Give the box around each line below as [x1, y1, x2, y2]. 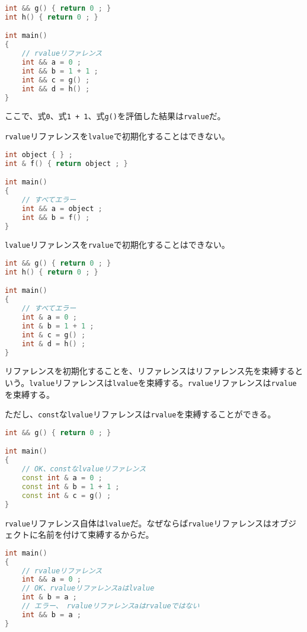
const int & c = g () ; [21, 491, 111, 500]
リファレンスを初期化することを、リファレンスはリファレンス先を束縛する [5, 365, 295, 377]
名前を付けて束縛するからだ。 [37, 528, 154, 541]
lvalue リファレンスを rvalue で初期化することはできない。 [5, 238, 230, 251]
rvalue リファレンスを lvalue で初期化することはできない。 [5, 130, 230, 142]
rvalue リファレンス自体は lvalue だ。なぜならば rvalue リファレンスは [5, 516, 271, 529]
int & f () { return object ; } [5, 159, 128, 168]
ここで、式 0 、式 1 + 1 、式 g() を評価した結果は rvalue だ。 [5, 110, 226, 122]
